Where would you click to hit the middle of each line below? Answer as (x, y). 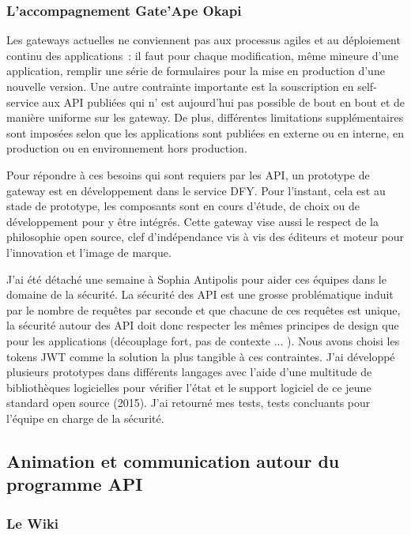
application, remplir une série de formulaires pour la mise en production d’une (196, 71)
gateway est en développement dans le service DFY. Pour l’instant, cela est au (196, 190)
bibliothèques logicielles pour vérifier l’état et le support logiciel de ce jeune (189, 387)
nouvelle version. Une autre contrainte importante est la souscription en (180, 86)
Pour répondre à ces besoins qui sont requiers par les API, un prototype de (188, 174)
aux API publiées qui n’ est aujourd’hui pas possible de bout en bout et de (223, 102)
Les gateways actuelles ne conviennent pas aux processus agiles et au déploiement (204, 40)
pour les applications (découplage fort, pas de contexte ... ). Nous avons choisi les (203, 340)
